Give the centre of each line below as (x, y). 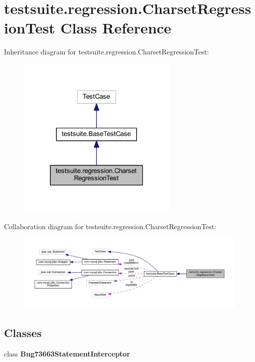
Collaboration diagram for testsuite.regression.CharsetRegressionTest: (110, 226)
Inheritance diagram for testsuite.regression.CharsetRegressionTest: (107, 52)
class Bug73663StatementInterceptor (67, 354)
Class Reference (116, 28)
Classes (23, 333)
